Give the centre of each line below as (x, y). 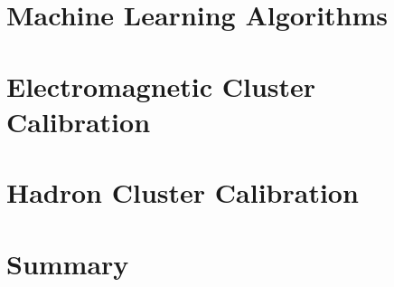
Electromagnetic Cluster (161, 86)
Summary (68, 263)
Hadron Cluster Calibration (183, 192)
